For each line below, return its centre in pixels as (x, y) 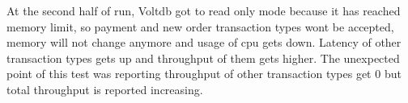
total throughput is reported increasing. (105, 89)
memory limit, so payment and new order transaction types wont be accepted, (200, 26)
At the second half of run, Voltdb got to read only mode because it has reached (204, 10)
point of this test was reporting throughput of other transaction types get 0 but (204, 74)
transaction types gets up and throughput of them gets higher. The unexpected (203, 58)
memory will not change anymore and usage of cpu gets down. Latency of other (204, 42)
